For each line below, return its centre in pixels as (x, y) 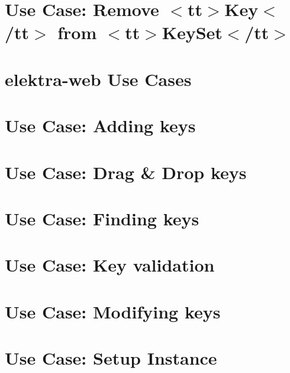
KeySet (192, 32)
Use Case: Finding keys (102, 218)
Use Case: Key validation (110, 265)
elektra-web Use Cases (98, 79)
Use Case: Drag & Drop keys (126, 172)
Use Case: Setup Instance (111, 358)
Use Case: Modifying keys (113, 311)
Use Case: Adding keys (100, 125)
